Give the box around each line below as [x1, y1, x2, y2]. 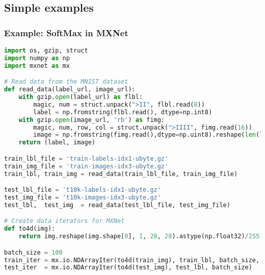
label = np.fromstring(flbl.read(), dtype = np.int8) [33, 108, 213, 116]
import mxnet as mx [4, 62, 70, 69]
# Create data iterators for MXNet [4, 217, 125, 225]
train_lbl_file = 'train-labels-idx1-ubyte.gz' [4, 155, 169, 162]
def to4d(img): [4, 225, 56, 233]
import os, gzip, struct [4, 47, 88, 54]
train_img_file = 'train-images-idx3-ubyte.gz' [4, 162, 169, 170]
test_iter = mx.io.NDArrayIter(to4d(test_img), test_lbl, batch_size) [4, 264, 252, 271]
